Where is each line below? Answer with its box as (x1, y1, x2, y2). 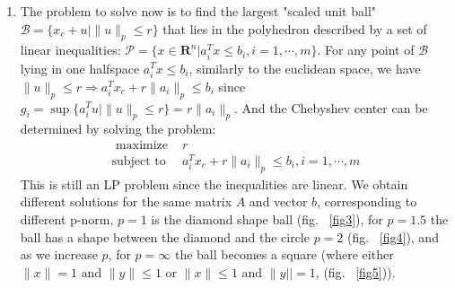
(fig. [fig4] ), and (347, 227, 439, 246)
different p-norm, (20, 210, 114, 229)
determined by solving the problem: (20, 119, 216, 138)
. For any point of (317, 40, 415, 59)
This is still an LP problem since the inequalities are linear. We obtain (20, 174, 408, 193)
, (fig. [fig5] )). (315, 262, 396, 281)
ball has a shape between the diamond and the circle (20, 227, 310, 246)
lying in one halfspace (20, 58, 140, 77)
